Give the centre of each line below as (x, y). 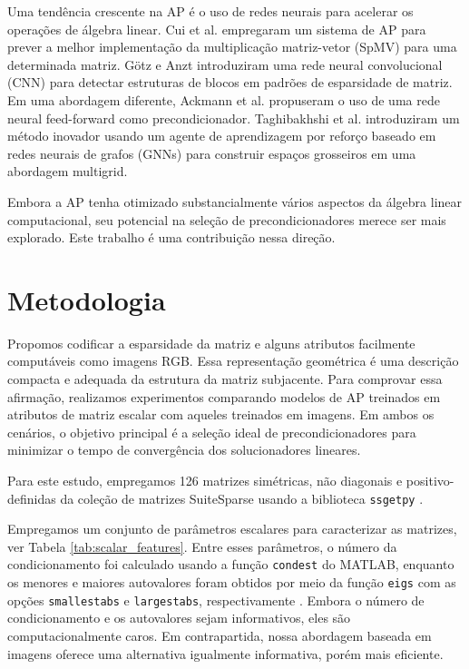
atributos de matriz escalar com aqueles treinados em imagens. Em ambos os (221, 414)
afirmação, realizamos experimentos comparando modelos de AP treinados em (224, 396)
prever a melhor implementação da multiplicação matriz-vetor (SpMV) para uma (232, 47)
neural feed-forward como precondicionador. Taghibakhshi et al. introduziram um (234, 118)
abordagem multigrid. (68, 171)
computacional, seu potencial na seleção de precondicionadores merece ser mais (227, 219)
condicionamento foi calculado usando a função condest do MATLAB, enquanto (231, 564)
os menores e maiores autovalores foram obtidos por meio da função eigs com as (232, 582)
